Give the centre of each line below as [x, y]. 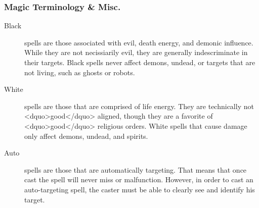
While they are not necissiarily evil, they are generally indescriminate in [136, 52]
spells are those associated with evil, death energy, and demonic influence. [139, 42]
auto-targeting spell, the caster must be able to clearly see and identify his [140, 189]
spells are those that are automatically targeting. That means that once [136, 169]
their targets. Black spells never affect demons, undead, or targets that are [140, 62]
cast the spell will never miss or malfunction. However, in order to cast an [139, 179]
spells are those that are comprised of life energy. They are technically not [139, 106]
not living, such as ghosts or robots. [80, 72]
